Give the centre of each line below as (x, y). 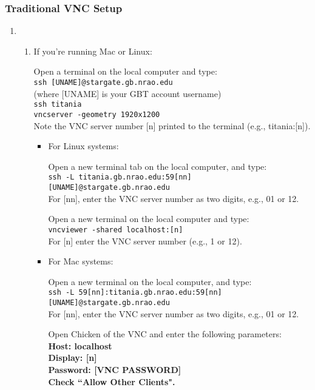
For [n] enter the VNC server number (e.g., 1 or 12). (145, 240)
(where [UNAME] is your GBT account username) (127, 93)
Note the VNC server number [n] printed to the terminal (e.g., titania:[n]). (172, 125)
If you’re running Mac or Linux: (93, 51)
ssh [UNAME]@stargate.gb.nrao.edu (103, 82)
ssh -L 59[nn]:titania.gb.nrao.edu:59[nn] (135, 293)
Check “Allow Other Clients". (112, 381)
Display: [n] (73, 358)
